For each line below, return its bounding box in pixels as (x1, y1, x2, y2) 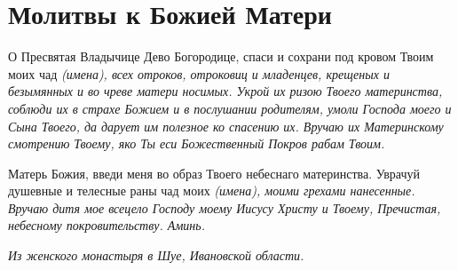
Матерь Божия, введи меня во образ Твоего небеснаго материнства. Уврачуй (8, 163, 420, 182)
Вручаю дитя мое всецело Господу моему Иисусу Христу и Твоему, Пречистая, (8, 198, 441, 217)
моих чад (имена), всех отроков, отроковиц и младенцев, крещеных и (8, 64, 390, 83)
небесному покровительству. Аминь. (8, 216, 205, 234)
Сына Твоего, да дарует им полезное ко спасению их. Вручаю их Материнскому (8, 116, 444, 135)
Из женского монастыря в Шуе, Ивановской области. (8, 246, 304, 265)
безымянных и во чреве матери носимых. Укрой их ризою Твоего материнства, (8, 82, 443, 100)
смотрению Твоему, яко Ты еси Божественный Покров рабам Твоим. (8, 134, 385, 153)
